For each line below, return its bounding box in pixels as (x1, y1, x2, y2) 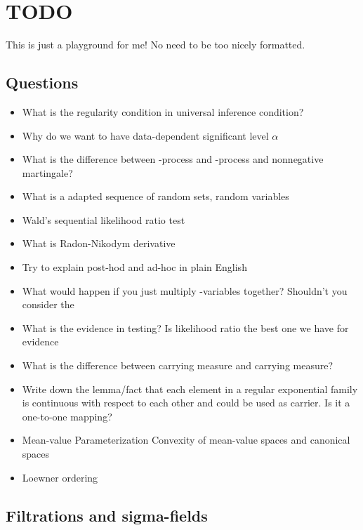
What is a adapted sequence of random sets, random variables (22, 189, 289, 204)
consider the (22, 297, 74, 312)
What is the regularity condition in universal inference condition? (22, 104, 304, 119)
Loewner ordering (22, 470, 98, 484)
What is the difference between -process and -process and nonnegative (22, 152, 324, 166)
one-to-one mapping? (22, 409, 112, 423)
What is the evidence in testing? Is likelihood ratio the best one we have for (22, 320, 349, 335)
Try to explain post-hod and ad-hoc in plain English (22, 260, 247, 274)
